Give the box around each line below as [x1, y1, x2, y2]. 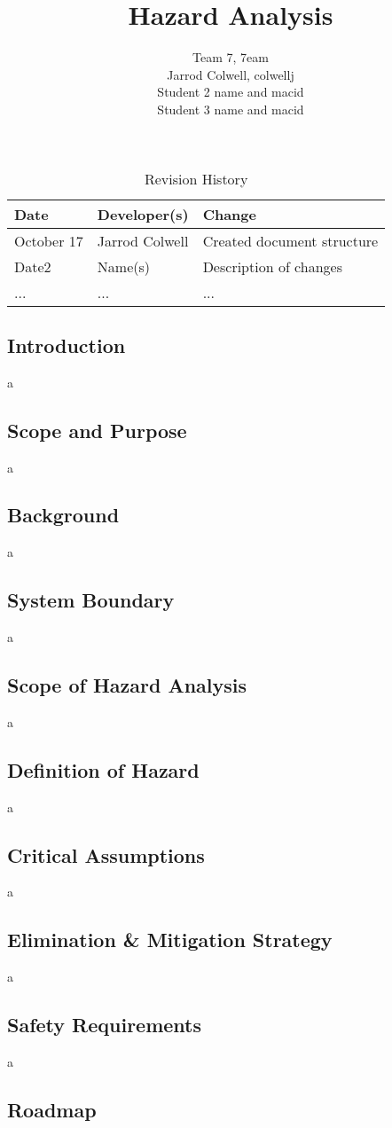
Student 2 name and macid [157, 82, 304, 101]
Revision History [144, 168, 248, 189]
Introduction [7, 331, 126, 358]
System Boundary [7, 586, 175, 614]
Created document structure [202, 230, 379, 251]
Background [7, 501, 120, 529]
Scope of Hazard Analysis [7, 671, 247, 699]
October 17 [14, 230, 83, 251]
